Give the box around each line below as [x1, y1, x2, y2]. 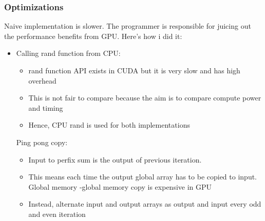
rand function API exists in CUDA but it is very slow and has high [28, 65, 240, 75]
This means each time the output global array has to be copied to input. [28, 171, 257, 182]
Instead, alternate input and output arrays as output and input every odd [28, 198, 261, 209]
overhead [28, 75, 56, 86]
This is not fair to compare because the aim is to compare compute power [28, 92, 261, 103]
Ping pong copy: [16, 136, 68, 147]
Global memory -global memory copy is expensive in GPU [28, 181, 212, 192]
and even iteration [28, 208, 86, 219]
